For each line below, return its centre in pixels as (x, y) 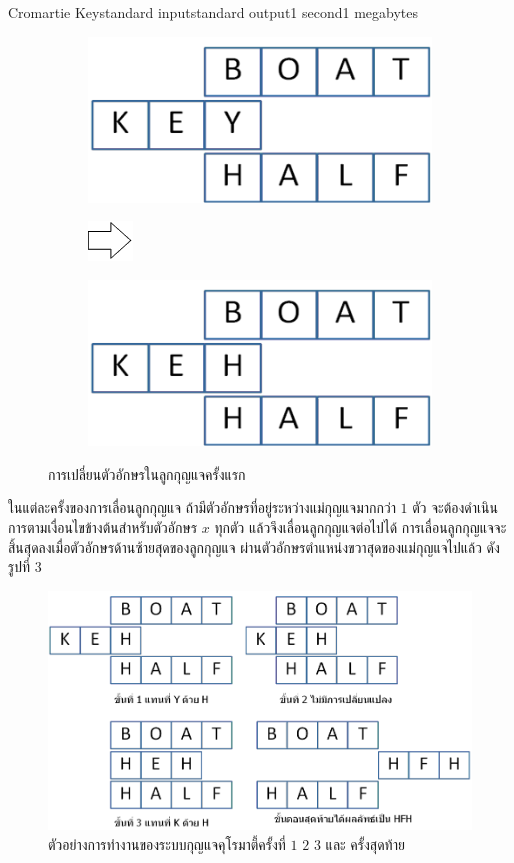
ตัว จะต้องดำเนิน (455, 507)
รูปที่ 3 (25, 566)
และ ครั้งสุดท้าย (365, 844)
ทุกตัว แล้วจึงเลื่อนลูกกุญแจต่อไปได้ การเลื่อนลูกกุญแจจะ (360, 526)
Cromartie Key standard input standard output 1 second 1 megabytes (213, 12)
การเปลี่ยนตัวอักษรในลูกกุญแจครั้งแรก (147, 473)
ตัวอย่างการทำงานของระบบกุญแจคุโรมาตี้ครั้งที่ (167, 844)
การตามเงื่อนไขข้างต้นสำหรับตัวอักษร (103, 526)
